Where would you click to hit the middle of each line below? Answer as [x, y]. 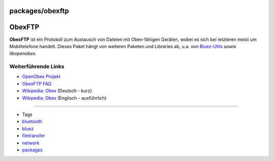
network [31, 143]
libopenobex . [23, 54]
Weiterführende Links [37, 67]
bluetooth [32, 122]
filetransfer [33, 136]
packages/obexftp [39, 11]
